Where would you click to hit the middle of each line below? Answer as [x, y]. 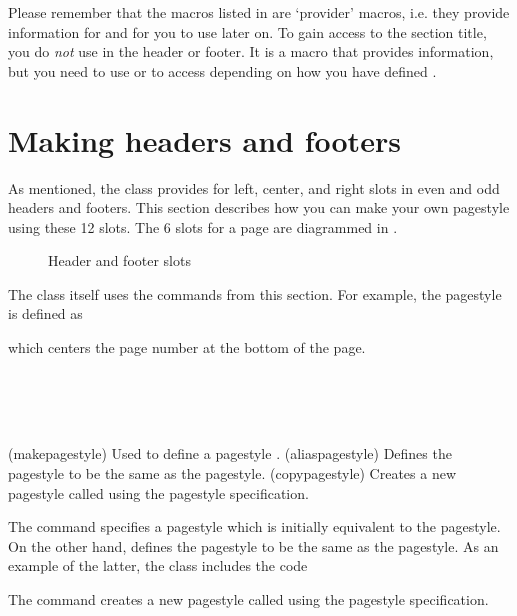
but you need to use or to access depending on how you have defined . [222, 70]
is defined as [45, 313]
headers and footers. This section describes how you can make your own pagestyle [259, 207]
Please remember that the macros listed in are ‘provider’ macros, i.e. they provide [259, 12]
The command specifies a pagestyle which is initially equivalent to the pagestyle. [254, 526]
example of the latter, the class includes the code [158, 565]
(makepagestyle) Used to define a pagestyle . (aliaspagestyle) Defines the [230, 453]
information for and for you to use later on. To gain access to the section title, [247, 31]
